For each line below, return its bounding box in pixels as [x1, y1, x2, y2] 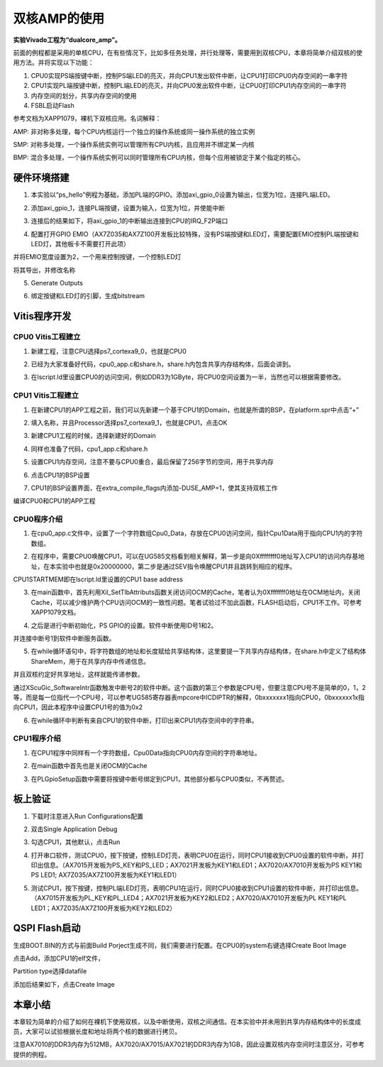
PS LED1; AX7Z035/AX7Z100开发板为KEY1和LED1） [30, 870, 181, 880]
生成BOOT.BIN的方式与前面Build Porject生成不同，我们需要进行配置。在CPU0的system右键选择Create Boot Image [13, 941, 347, 949]
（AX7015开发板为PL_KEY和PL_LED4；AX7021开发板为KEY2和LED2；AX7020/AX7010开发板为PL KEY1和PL [30, 894, 347, 902]
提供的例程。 [13, 1050, 51, 1058]
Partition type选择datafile [13, 967, 87, 975]
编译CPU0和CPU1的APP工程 [13, 497, 96, 505]
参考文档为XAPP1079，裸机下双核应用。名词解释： [13, 114, 162, 123]
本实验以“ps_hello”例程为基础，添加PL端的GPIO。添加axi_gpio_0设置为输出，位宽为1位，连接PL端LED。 [30, 190, 334, 199]
